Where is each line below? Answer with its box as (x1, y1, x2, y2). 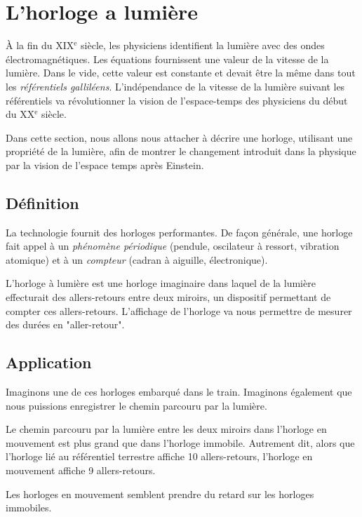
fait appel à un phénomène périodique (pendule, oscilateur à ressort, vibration (6, 239, 340, 253)
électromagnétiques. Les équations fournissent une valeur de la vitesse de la (6, 51, 329, 66)
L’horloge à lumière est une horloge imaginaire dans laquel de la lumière (6, 276, 316, 290)
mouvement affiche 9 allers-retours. (6, 463, 156, 477)
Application (6, 351, 92, 373)
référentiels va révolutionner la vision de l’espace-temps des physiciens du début (6, 93, 348, 107)
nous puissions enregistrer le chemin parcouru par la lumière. (6, 398, 267, 412)
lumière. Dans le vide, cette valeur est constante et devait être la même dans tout (6, 65, 356, 80)
